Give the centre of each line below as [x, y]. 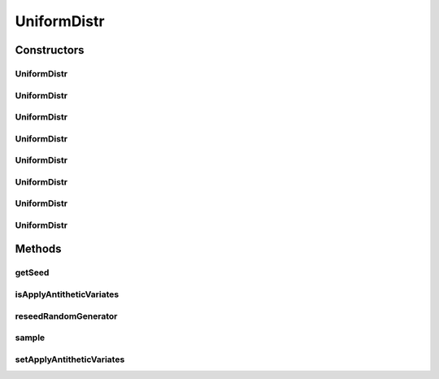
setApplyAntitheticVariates [70, 359]
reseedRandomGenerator [66, 316]
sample [30, 338]
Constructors [50, 50]
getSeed [32, 272]
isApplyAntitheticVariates [67, 294]
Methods [38, 249]
